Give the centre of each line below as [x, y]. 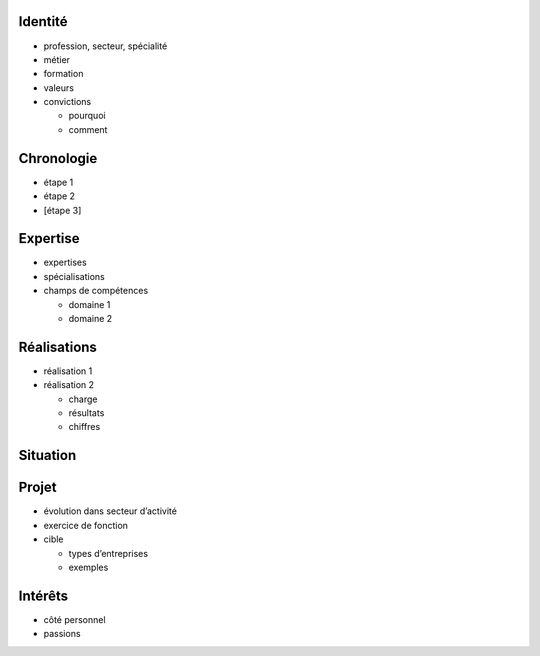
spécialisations [74, 276]
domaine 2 [90, 319]
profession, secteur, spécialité [105, 46]
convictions [67, 102]
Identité [43, 21]
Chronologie [58, 158]
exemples [88, 567]
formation [63, 74]
